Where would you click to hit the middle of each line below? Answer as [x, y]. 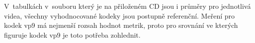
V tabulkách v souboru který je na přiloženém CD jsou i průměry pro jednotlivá [127, 6]
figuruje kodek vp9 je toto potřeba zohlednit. [72, 34]
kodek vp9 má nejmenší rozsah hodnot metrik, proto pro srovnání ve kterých [121, 25]
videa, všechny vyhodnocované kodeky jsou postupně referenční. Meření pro [119, 15]
